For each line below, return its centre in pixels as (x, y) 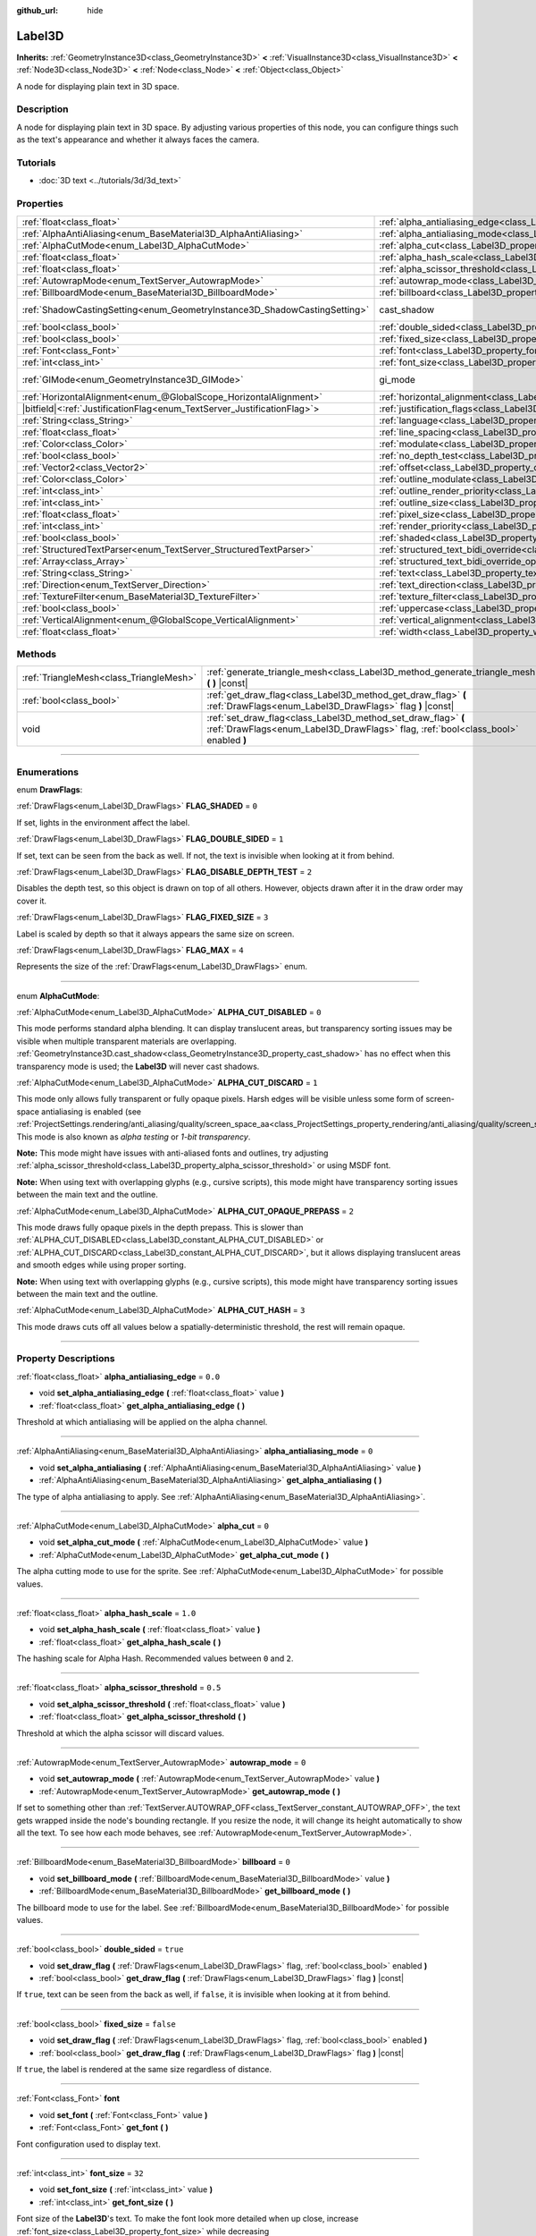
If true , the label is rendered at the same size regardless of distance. (144, 2070)
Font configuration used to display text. (88, 2144)
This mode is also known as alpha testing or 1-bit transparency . (134, 1137)
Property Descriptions (66, 1359)
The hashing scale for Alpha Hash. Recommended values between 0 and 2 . (155, 1658)
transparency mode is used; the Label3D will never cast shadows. (138, 1066)
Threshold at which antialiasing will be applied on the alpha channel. (142, 1421)
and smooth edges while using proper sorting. (101, 1265)
